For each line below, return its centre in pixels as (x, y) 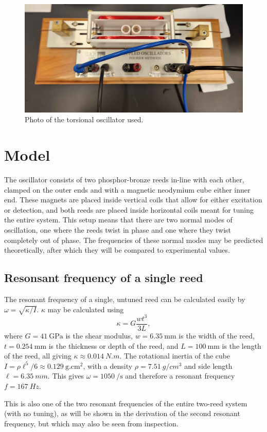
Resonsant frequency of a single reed (104, 278)
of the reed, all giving (38, 356)
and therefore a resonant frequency (180, 376)
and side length (208, 365)
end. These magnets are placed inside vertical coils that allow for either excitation (133, 200)
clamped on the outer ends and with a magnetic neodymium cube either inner (127, 189)
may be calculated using (86, 309)
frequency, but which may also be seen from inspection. (91, 423)
